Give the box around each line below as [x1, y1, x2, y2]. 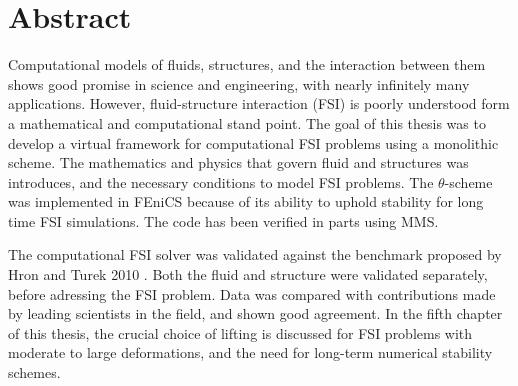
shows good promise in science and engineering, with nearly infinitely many [8, 73, 470, 94]
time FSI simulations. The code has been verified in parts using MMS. [8, 210, 439, 231]
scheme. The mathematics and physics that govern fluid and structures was [8, 152, 469, 173]
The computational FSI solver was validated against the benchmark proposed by [8, 244, 502, 265]
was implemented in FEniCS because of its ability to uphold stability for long [8, 191, 484, 212]
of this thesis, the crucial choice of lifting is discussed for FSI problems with [8, 322, 473, 343]
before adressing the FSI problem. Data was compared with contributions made [8, 283, 496, 304]
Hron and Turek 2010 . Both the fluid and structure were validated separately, [8, 264, 488, 285]
